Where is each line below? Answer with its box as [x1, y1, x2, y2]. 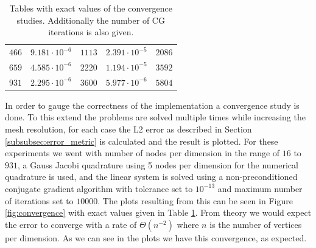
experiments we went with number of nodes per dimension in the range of [5, 146, 280, 159]
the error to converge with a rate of [5, 218, 137, 230]
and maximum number [217, 182, 303, 195]
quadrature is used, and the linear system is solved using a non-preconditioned [5, 170, 298, 183]
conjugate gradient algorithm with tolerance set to [5, 182, 193, 195]
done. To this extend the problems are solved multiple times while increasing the [5, 111, 306, 123]
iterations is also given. [48, 26, 134, 38]
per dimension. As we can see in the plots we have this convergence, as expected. [5, 231, 307, 244]
